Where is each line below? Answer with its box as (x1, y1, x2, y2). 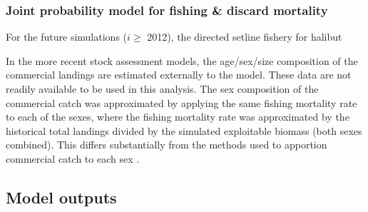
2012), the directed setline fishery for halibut (147, 29, 342, 44)
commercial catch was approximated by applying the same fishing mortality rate (6, 95, 357, 110)
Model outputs (6, 186, 117, 208)
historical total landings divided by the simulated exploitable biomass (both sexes (6, 123, 362, 138)
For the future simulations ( (6, 29, 128, 44)
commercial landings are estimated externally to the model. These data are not (6, 67, 352, 82)
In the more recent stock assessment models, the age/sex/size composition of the (6, 53, 358, 68)
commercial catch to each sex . (6, 151, 140, 166)
